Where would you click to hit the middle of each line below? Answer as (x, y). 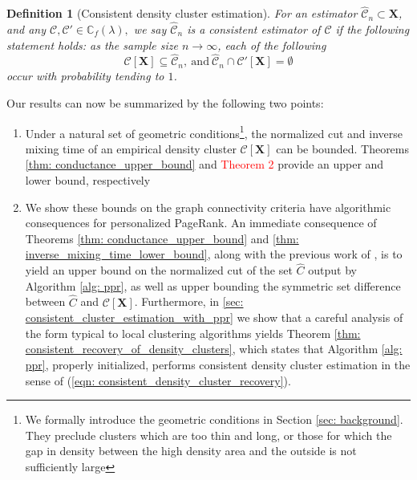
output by (332, 270)
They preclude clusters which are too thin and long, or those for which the (208, 435)
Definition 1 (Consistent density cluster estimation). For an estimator (182, 13)
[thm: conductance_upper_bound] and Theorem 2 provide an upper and (204, 164)
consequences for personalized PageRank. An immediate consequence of (201, 223)
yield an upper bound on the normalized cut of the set (159, 270)
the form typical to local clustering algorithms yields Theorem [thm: (193, 333)
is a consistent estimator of (254, 29)
